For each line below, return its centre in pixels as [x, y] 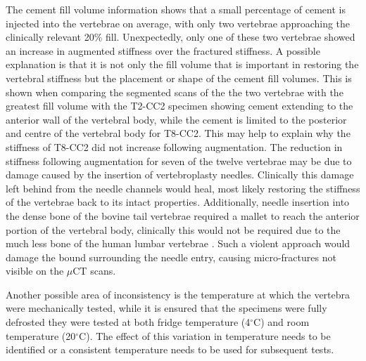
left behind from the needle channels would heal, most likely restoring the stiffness [183, 188]
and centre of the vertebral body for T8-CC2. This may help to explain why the [178, 133]
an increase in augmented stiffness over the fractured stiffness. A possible [163, 50]
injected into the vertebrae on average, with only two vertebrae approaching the [178, 23]
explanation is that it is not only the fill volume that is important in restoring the [182, 64]
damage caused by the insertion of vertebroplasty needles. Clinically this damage [180, 175]
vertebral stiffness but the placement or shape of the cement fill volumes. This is [179, 78]
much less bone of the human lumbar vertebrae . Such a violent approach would [178, 243]
